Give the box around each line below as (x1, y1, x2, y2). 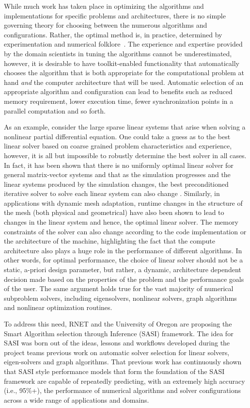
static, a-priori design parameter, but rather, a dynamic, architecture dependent (4, 264, 241, 275)
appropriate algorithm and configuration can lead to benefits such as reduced (4, 86, 233, 97)
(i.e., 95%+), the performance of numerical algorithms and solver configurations (4, 385, 241, 395)
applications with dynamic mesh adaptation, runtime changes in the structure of (4, 197, 243, 208)
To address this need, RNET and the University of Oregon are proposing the (4, 319, 232, 328)
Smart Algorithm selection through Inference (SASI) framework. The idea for (4, 328, 234, 338)
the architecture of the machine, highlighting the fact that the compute (4, 236, 216, 246)
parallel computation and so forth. (4, 105, 106, 115)
